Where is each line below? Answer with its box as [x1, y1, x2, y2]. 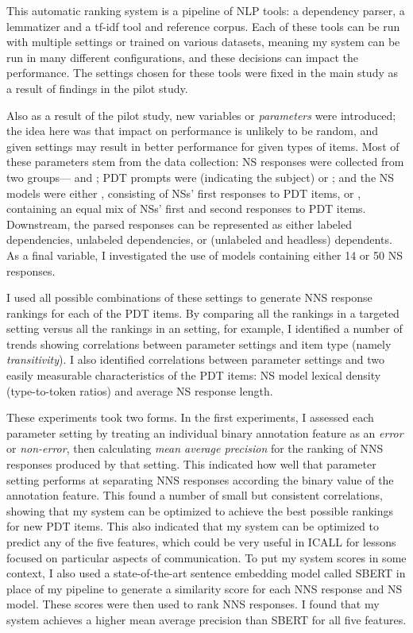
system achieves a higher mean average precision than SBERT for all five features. [6, 611, 407, 627]
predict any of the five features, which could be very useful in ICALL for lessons [6, 534, 396, 550]
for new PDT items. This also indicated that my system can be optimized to [6, 518, 379, 535]
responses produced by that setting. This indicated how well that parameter [6, 456, 376, 473]
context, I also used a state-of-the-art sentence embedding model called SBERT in [6, 565, 406, 581]
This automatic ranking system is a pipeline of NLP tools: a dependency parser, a [6, 2, 405, 18]
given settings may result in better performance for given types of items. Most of [6, 137, 399, 154]
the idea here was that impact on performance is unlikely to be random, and [6, 122, 379, 139]
